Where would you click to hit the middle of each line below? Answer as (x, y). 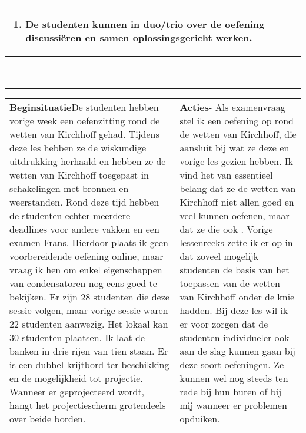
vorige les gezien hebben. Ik (237, 161)
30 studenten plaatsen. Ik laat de (77, 337)
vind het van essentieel (226, 175)
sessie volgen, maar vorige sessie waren (89, 310)
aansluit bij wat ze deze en (235, 148)
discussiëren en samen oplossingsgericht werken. (139, 37)
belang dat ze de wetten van (238, 188)
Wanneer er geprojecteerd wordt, (77, 391)
